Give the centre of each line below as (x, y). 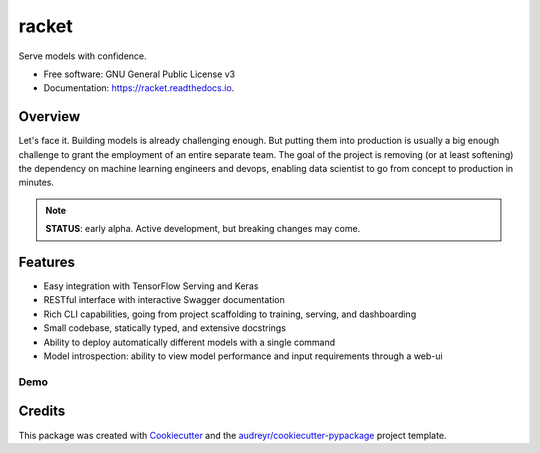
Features (46, 262)
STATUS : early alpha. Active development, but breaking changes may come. (203, 229)
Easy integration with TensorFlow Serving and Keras (151, 286)
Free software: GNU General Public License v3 (139, 74)
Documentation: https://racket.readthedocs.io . (139, 88)
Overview (49, 116)
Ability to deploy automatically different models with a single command (189, 342)
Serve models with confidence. (82, 56)
